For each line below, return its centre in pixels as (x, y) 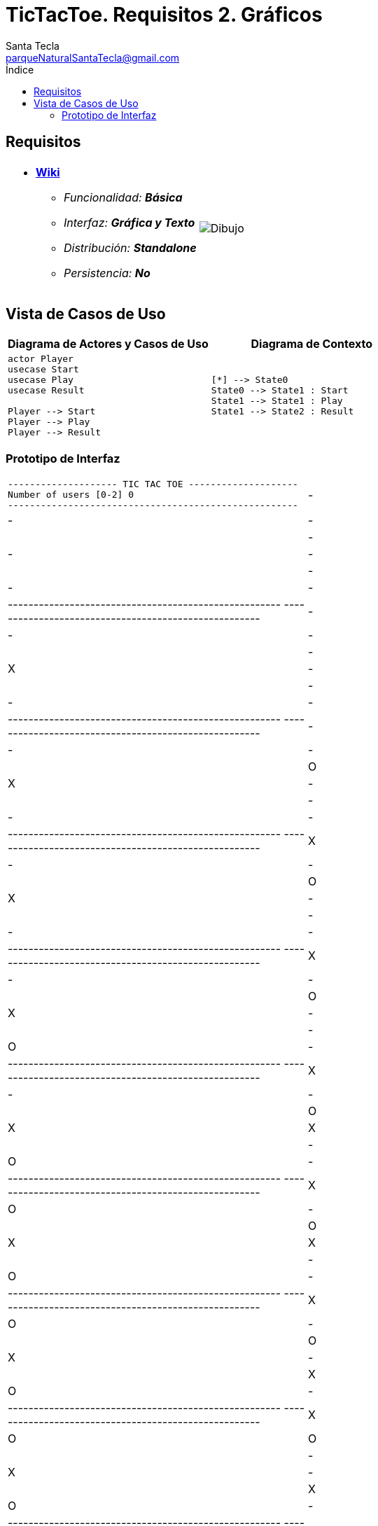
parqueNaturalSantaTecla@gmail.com (93, 57)
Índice (20, 69)
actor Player (41, 359)
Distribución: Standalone (130, 247)
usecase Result (46, 391)
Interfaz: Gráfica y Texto (129, 222)
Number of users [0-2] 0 (71, 495)
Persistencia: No (107, 273)
